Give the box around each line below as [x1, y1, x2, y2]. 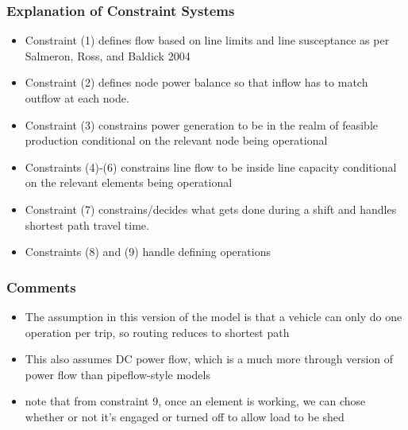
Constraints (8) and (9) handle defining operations [25, 243, 271, 260]
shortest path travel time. [25, 216, 149, 233]
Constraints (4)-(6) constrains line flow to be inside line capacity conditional [25, 158, 397, 175]
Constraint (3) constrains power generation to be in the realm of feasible [25, 116, 379, 133]
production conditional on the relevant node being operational [25, 132, 328, 149]
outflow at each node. [25, 90, 129, 106]
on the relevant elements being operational [25, 174, 233, 191]
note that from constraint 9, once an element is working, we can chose [25, 393, 366, 409]
